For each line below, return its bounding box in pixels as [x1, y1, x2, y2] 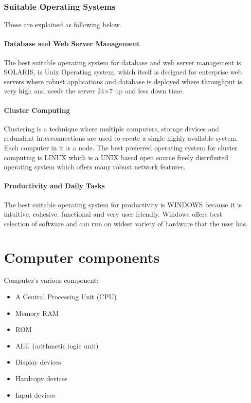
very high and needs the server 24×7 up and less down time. [4, 86, 184, 96]
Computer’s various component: [4, 275, 99, 285]
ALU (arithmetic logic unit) [15, 340, 99, 350]
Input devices [15, 389, 55, 400]
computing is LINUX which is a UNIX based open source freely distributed [4, 152, 229, 162]
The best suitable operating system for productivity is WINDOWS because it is [4, 199, 242, 209]
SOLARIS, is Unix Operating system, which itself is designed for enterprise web [4, 67, 242, 77]
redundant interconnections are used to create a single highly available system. [4, 133, 238, 143]
